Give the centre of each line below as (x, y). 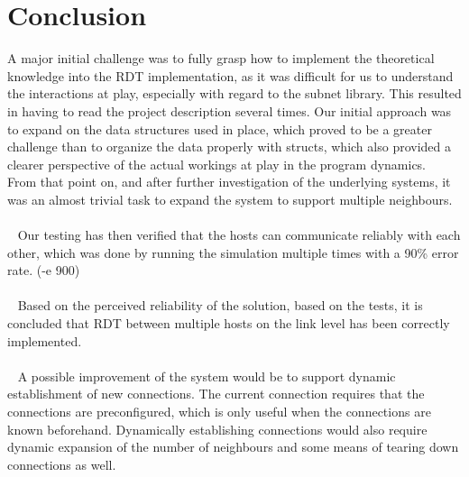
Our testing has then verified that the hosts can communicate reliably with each (239, 235)
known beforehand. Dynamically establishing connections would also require (217, 429)
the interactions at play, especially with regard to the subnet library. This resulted (234, 93)
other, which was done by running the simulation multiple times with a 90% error (233, 252)
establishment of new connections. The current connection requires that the (216, 394)
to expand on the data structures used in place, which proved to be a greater (220, 128)
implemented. (45, 340)
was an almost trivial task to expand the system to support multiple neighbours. (230, 199)
